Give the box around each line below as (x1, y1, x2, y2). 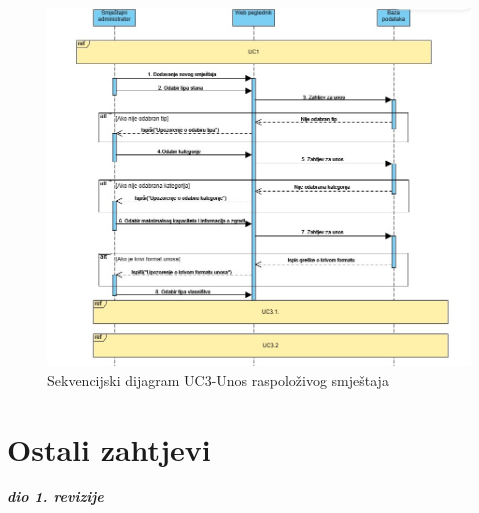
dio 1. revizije (7, 486, 104, 507)
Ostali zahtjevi (7, 428, 211, 469)
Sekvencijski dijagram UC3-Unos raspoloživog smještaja (47, 369, 389, 390)
